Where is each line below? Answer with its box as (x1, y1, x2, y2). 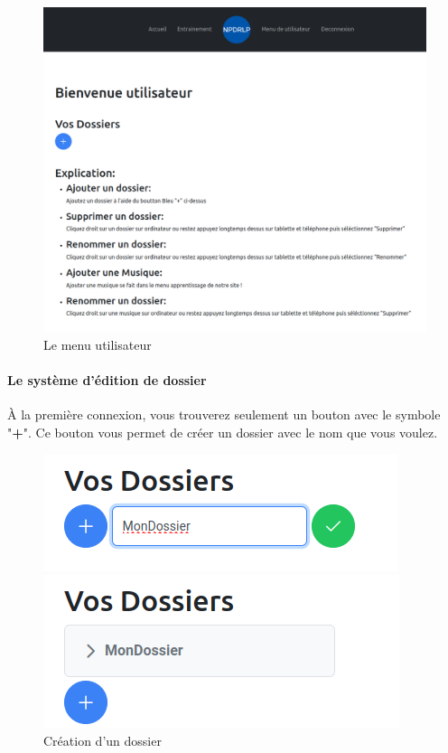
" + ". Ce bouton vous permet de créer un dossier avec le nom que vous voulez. (7, 422, 438, 441)
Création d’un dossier (43, 730, 162, 749)
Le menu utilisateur (43, 335, 152, 353)
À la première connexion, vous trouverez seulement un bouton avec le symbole (7, 405, 441, 424)
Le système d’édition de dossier (7, 371, 207, 390)
